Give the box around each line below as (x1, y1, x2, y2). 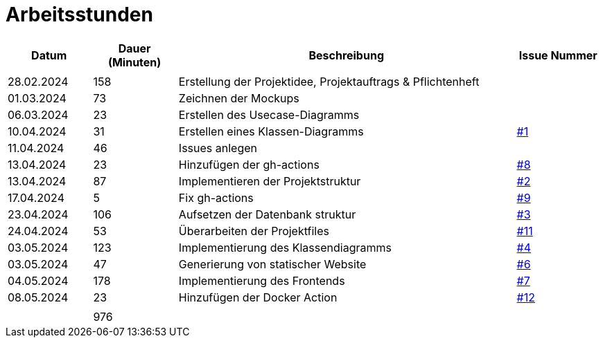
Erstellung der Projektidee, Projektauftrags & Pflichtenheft (178, 74, 480, 89)
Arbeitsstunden (6, 3, 153, 26)
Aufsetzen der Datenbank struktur (178, 207, 356, 221)
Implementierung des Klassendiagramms (178, 240, 392, 254)
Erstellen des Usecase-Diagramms (178, 107, 360, 122)
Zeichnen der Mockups (178, 91, 299, 105)
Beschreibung (308, 48, 384, 62)
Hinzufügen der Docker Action (178, 290, 338, 304)
